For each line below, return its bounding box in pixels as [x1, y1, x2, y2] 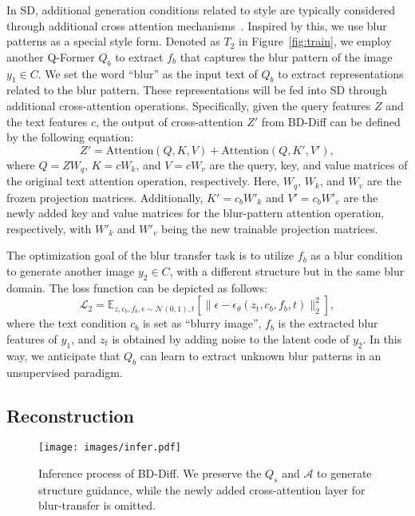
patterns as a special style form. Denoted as [6, 33, 220, 50]
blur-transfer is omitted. [38, 497, 156, 514]
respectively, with [6, 220, 92, 236]
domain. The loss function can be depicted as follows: [6, 279, 267, 296]
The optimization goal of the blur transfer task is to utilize [6, 247, 294, 264]
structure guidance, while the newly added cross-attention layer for [38, 481, 366, 498]
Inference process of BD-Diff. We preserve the [38, 465, 262, 482]
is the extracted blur [278, 315, 378, 331]
